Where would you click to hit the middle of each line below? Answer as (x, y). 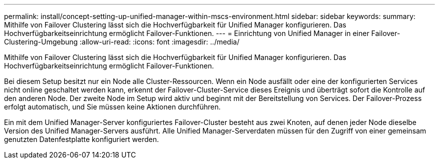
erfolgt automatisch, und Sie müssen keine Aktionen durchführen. (113, 107)
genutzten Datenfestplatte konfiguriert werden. (81, 139)
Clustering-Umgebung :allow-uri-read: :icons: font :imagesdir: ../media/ (122, 42)
